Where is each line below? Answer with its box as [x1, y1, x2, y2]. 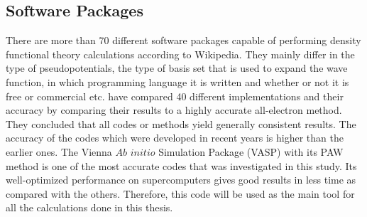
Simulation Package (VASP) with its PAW [158, 144, 344, 159]
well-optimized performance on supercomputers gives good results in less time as [6, 172, 356, 187]
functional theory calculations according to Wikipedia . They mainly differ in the [6, 46, 355, 61]
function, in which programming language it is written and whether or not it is [6, 74, 349, 89]
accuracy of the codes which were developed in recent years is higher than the [6, 130, 344, 145]
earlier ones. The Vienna [6, 144, 112, 159]
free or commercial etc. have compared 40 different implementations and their [6, 88, 344, 103]
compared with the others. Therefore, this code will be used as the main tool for [6, 186, 355, 201]
